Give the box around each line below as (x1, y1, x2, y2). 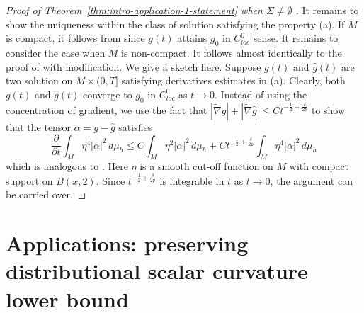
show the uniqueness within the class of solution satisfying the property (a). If (6, 16, 345, 31)
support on (6, 173, 53, 188)
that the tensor (6, 119, 71, 134)
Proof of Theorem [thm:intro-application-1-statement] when (6, 3, 263, 17)
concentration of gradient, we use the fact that (6, 102, 207, 117)
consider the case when (6, 45, 106, 59)
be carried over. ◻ (6, 187, 86, 202)
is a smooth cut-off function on (140, 159, 273, 173)
